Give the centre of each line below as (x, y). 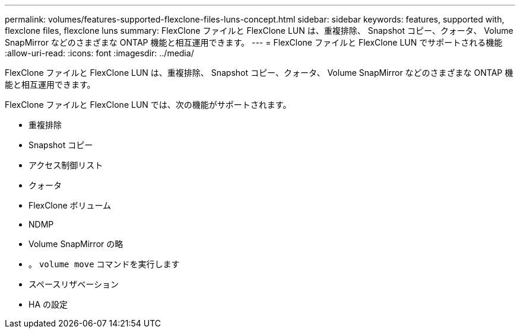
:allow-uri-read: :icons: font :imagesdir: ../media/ (99, 53)
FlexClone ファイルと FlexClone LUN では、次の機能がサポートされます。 (148, 105)
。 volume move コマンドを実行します (104, 264)
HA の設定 (48, 304)
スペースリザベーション (74, 284)
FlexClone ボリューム (70, 205)
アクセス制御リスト (66, 165)
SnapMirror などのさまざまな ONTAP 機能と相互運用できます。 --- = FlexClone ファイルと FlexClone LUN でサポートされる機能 (254, 42)
